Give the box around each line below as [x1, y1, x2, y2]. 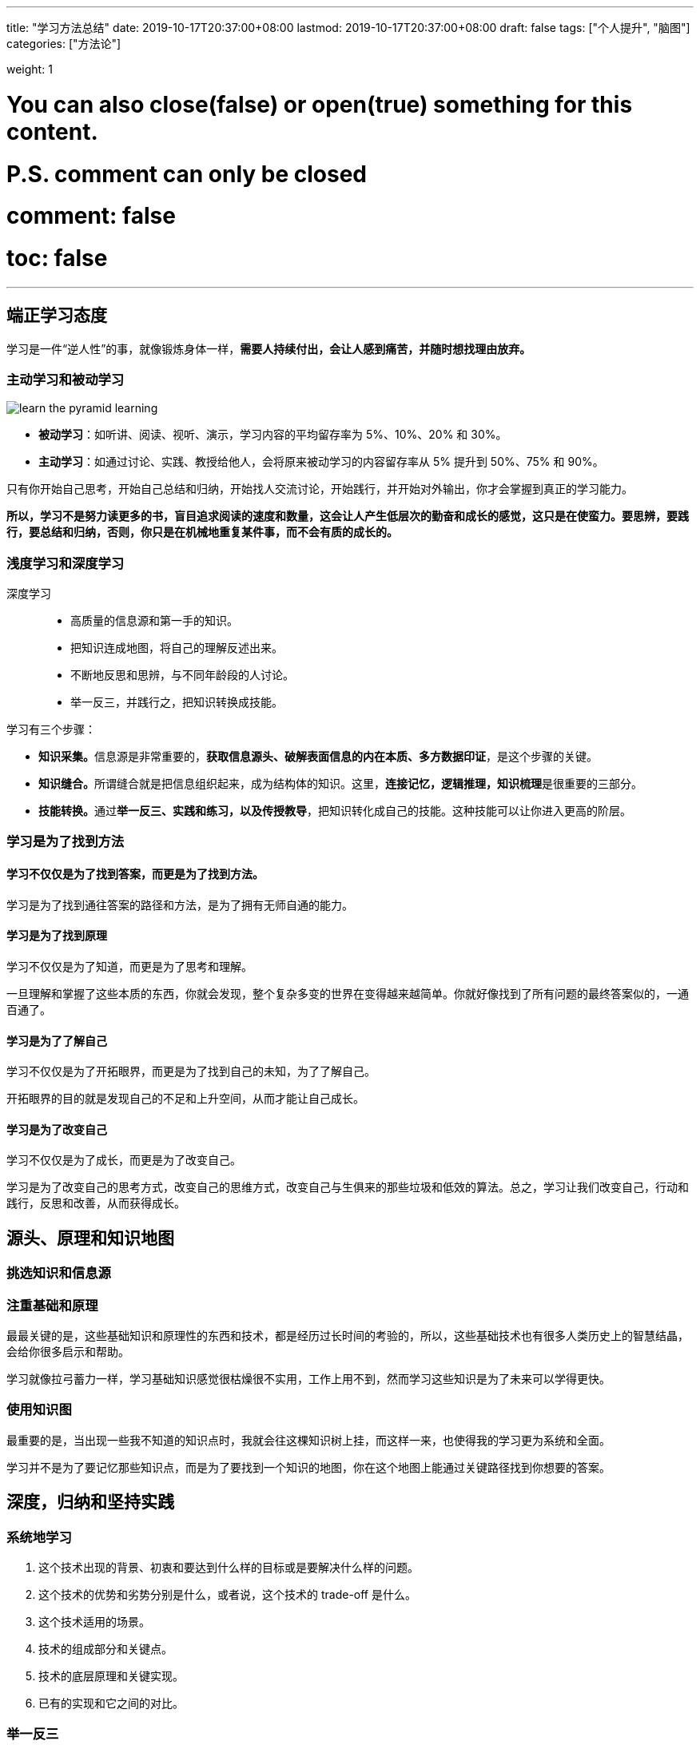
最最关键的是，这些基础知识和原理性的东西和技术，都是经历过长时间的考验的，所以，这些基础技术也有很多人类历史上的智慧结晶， [6, 1328, 689, 1342]
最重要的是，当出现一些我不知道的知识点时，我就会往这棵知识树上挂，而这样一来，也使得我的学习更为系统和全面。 [6, 1433, 611, 1447]
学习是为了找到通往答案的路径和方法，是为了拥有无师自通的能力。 [6, 897, 353, 912]
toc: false [6, 244, 108, 272]
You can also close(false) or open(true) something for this [6, 90, 633, 118]
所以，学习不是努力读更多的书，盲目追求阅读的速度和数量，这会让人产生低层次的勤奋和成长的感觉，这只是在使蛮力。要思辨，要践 [6, 509, 689, 523]
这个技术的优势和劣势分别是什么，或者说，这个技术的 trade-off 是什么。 [38, 1587, 416, 1601]
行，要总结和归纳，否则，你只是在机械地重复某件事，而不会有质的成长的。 [6, 525, 398, 539]
